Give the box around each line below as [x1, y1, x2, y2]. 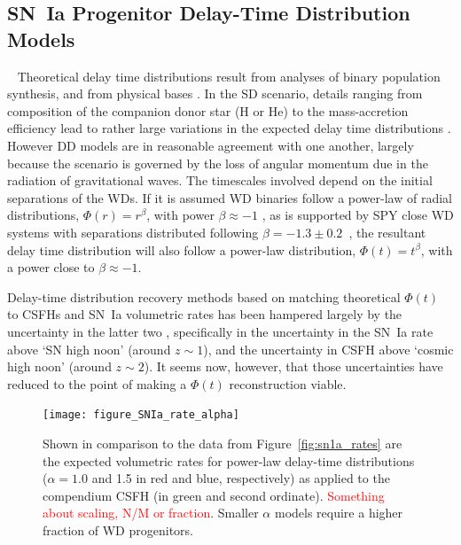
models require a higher [274, 503, 403, 522]
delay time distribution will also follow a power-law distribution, [7, 240, 356, 259]
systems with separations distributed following [7, 222, 259, 241]
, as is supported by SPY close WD [262, 206, 454, 224]
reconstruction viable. [229, 374, 347, 393]
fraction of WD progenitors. [43, 520, 193, 539]
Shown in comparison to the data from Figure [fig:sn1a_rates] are [43, 433, 402, 452]
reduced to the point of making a [7, 374, 187, 393]
